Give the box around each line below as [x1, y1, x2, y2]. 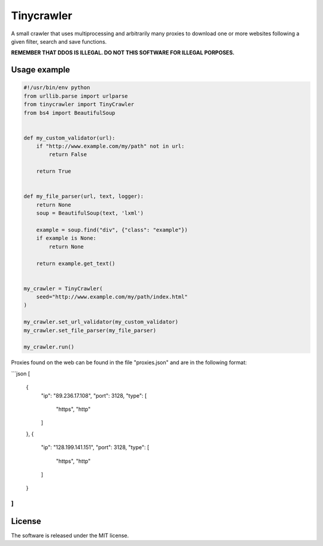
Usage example [11, 65, 71, 75]
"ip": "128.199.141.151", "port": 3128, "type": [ [41, 444, 150, 451]
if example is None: [36, 235, 97, 242]
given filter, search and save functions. [11, 38, 107, 45]
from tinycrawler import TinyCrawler [23, 101, 135, 108]
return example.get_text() [36, 260, 116, 267]
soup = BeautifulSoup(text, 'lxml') [36, 210, 144, 216]
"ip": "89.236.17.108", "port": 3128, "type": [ [41, 392, 147, 399]
